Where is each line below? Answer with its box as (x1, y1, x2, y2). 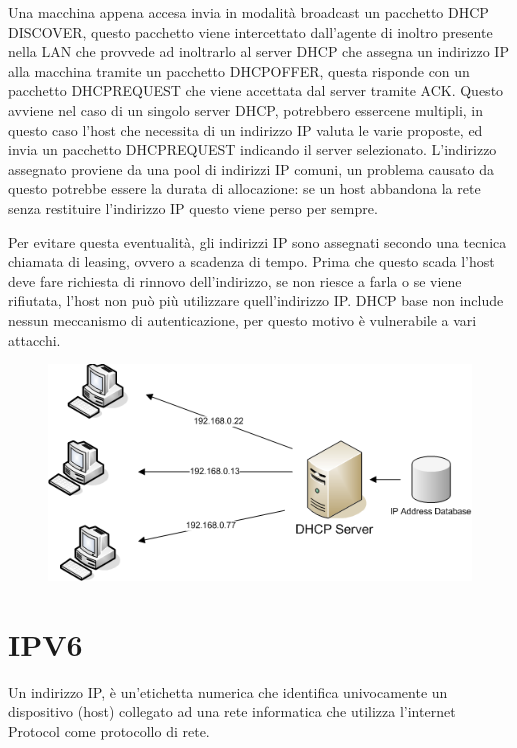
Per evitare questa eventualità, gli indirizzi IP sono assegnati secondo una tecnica (8, 231, 507, 252)
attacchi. (8, 329, 61, 350)
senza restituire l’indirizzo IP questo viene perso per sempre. (8, 197, 378, 218)
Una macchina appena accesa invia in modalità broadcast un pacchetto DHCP (8, 2, 489, 22)
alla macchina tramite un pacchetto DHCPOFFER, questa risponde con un (8, 60, 470, 81)
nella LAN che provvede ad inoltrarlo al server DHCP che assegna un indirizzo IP (8, 41, 509, 62)
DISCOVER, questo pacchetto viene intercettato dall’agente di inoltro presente (8, 21, 493, 42)
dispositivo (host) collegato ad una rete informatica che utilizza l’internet (8, 701, 456, 722)
